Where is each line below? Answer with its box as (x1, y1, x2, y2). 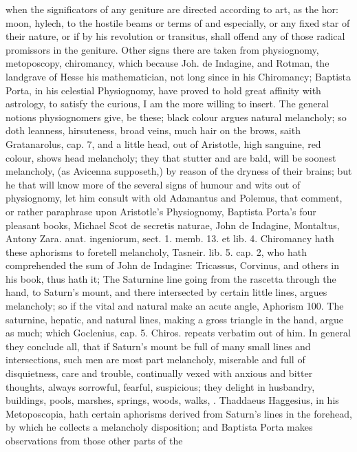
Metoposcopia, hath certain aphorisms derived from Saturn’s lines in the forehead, (6, 406, 352, 420)
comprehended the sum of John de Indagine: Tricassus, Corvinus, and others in (6, 258, 339, 272)
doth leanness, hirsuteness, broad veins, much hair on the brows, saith (6, 123, 301, 138)
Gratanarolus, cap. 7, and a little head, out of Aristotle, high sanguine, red (6, 136, 321, 151)
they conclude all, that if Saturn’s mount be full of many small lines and (6, 338, 311, 353)
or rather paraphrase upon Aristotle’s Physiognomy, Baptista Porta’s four (6, 204, 316, 218)
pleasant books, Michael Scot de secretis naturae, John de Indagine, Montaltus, (6, 217, 340, 232)
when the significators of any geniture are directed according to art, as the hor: (6, 2, 338, 16)
